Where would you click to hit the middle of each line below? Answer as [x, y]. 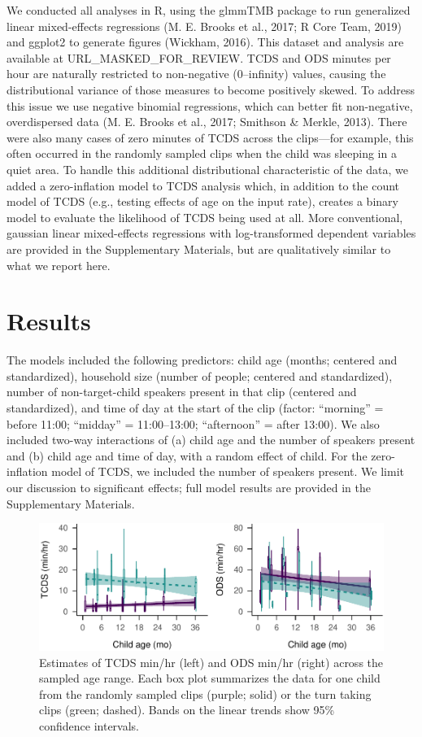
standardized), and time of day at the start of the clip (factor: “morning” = [195, 408]
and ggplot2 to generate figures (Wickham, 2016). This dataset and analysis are [205, 42]
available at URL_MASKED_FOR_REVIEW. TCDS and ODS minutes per [199, 57]
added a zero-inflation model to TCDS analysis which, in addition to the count [203, 185]
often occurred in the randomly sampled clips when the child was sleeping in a [202, 153]
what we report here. [59, 265]
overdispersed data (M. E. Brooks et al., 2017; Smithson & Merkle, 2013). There [207, 122]
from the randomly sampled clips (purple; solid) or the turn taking [205, 693]
